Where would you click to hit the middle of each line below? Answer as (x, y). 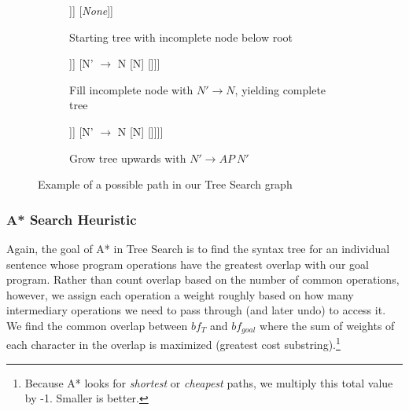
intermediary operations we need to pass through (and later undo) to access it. (196, 310)
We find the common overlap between (97, 325)
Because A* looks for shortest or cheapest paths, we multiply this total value (209, 382)
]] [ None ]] (92, 10)
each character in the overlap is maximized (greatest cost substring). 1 (173, 343)
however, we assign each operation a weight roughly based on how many (180, 294)
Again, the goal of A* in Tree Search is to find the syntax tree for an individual (198, 248)
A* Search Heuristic (72, 219)
